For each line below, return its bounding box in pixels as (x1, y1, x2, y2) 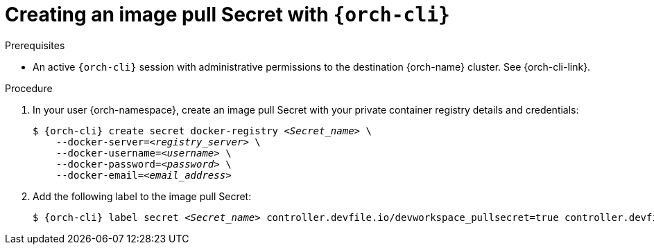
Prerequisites (5, 39, 65, 51)
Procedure (5, 82, 53, 94)
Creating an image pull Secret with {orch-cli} (5, 3, 450, 26)
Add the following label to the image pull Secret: (33, 190, 252, 202)
